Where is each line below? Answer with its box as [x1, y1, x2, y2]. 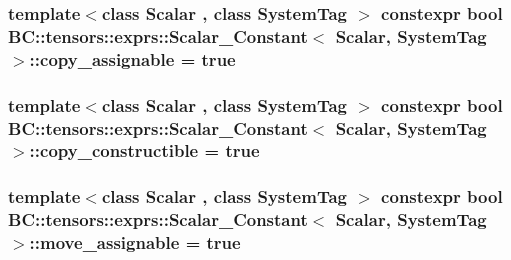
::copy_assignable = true [29, 46, 236, 71]
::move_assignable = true [29, 230, 241, 255]
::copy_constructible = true [29, 138, 260, 163]
